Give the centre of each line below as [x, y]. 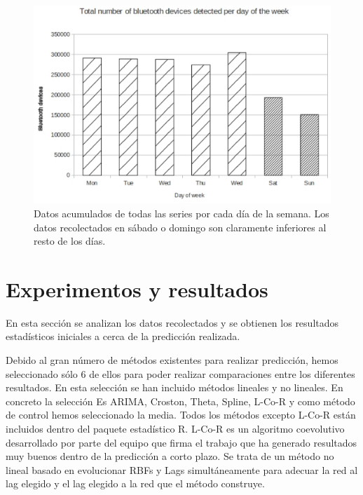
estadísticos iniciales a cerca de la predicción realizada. [123, 336]
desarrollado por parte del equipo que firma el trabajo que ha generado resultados [181, 442]
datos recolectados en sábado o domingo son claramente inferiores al [180, 227]
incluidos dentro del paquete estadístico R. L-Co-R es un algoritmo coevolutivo [175, 429]
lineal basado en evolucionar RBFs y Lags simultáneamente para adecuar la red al [182, 469]
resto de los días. [70, 241]
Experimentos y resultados [137, 289]
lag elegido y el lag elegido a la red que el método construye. [135, 483]
